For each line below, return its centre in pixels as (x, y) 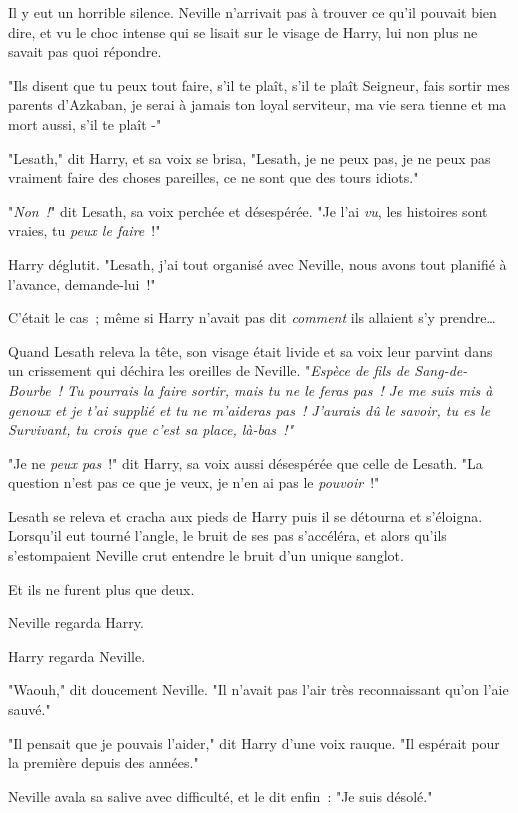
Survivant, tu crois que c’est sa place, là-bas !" (151, 429)
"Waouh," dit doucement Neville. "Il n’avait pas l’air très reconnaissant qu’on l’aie (258, 689)
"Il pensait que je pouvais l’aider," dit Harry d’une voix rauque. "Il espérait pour (254, 742)
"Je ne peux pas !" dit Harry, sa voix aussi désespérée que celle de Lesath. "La (245, 462)
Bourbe (29, 389)
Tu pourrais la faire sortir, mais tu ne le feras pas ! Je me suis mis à (280, 389)
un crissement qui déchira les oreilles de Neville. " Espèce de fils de (209, 370)
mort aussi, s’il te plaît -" (85, 123)
